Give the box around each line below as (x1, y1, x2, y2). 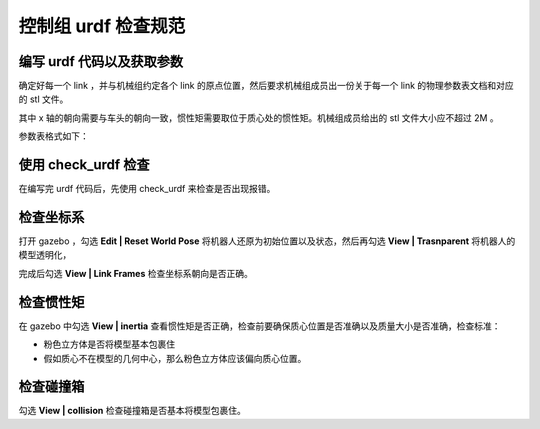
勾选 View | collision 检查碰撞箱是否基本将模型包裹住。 (18, 405, 247, 417)
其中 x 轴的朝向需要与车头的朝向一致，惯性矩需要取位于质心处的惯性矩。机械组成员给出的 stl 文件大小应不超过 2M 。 (18, 111, 499, 124)
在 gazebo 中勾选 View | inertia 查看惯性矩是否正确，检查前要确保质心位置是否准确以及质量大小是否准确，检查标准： (18, 320, 501, 332)
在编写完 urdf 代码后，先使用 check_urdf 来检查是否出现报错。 (18, 183, 276, 195)
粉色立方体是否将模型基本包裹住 (43, 338, 175, 350)
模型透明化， (18, 249, 72, 261)
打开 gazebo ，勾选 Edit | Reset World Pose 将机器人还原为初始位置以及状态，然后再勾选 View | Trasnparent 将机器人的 (18, 235, 516, 247)
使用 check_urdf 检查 (18, 156, 150, 174)
